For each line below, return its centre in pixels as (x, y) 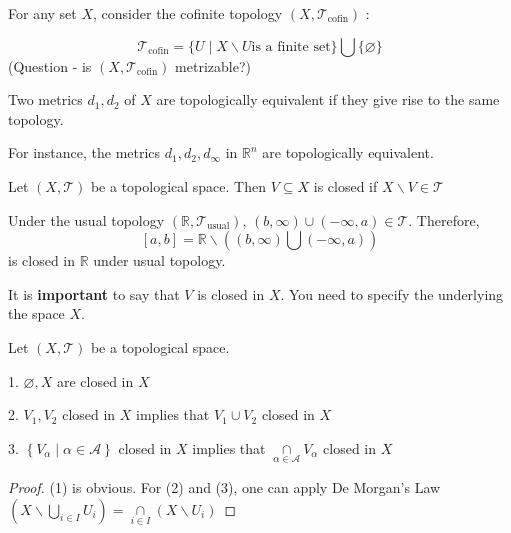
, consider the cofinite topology (188, 13)
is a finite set (291, 46)
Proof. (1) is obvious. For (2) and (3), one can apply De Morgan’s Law (224, 486)
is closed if (345, 185)
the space (36, 313)
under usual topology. (159, 260)
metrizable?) (213, 65)
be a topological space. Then (178, 185)
